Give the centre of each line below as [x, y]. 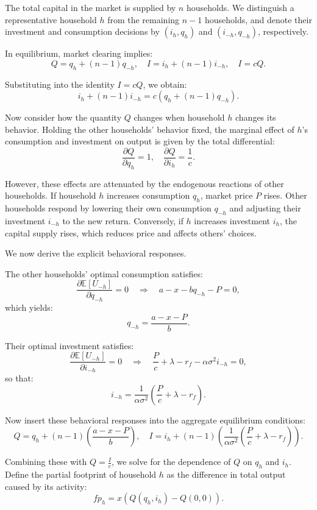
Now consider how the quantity [63, 117]
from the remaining [144, 19]
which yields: [29, 307]
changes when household [179, 117]
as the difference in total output [226, 474]
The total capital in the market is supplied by [91, 7]
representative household [51, 19]
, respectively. [283, 31]
